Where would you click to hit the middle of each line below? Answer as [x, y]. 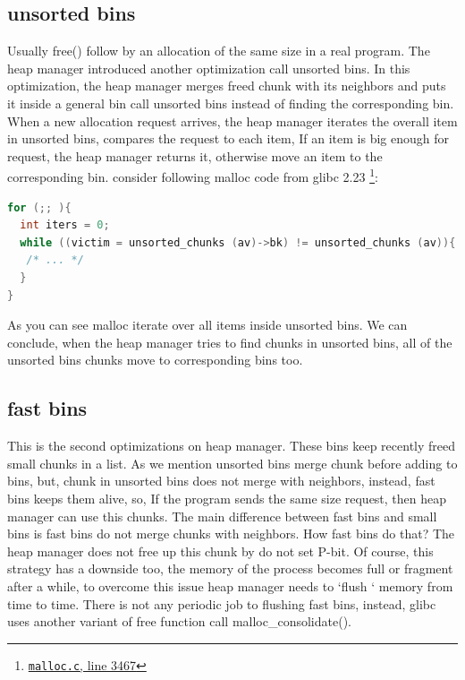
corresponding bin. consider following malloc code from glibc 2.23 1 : [193, 176]
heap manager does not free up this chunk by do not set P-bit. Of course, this [220, 551]
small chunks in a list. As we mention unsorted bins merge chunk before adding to [232, 463]
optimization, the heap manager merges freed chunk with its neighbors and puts [227, 86]
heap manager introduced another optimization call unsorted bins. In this [209, 68]
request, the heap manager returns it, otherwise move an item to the [195, 155]
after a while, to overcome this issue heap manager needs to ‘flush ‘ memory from [230, 585]
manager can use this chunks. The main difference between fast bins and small [222, 516]
